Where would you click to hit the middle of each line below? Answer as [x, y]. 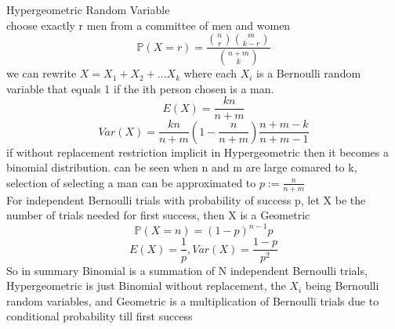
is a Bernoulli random [309, 73]
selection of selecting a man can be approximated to [131, 182]
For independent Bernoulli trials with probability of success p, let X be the [186, 199]
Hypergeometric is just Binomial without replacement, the [146, 286]
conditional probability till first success [100, 316]
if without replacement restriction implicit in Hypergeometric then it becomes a [197, 152]
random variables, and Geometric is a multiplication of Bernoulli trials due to [193, 300]
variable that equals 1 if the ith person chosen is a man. [140, 88]
